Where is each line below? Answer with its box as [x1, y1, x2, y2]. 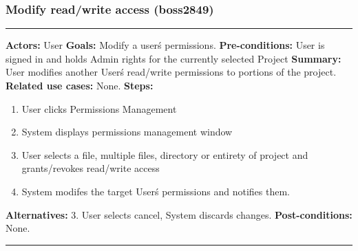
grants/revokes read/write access [21, 161, 160, 175]
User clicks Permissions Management [21, 101, 177, 116]
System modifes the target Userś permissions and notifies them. [21, 184, 290, 198]
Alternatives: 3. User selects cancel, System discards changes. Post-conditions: [6, 207, 352, 221]
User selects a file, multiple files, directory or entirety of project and [21, 147, 308, 162]
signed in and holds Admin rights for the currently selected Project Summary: [6, 51, 341, 65]
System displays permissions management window [21, 124, 233, 139]
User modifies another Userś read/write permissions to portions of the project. [6, 65, 337, 79]
